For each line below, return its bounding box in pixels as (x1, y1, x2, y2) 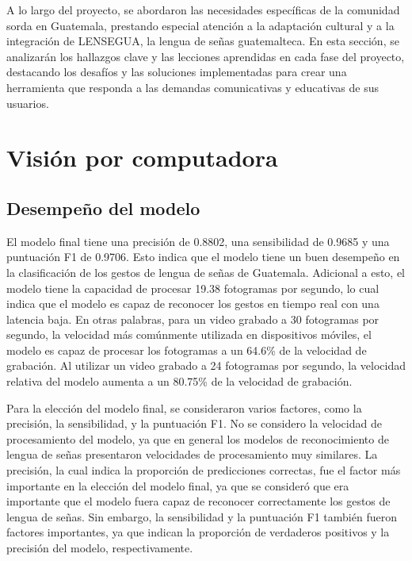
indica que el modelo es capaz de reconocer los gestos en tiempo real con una (6, 295, 380, 312)
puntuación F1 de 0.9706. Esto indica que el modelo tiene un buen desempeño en (6, 248, 400, 265)
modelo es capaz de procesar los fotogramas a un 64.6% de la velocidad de (6, 341, 367, 358)
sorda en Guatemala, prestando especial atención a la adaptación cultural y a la (6, 17, 395, 33)
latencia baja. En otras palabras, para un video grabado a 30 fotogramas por (6, 310, 380, 327)
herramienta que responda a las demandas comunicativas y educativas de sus (6, 79, 380, 95)
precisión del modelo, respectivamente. (6, 540, 193, 556)
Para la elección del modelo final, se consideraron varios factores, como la (6, 399, 362, 416)
